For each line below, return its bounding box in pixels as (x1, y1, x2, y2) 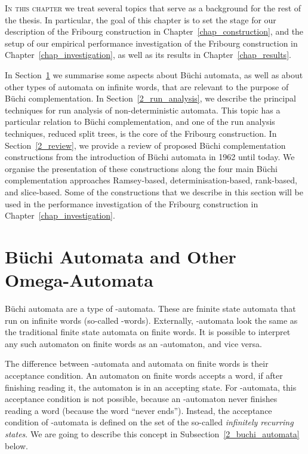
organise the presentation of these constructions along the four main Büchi (5, 162, 278, 174)
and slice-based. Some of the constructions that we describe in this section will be (5, 185, 303, 198)
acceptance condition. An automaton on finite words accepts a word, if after (5, 369, 283, 381)
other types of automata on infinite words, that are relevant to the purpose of (5, 80, 289, 93)
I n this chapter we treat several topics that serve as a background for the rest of (5, 2, 301, 14)
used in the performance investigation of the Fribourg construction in (5, 197, 258, 210)
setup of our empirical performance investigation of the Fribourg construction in (5, 36, 298, 49)
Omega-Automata (5, 268, 153, 292)
